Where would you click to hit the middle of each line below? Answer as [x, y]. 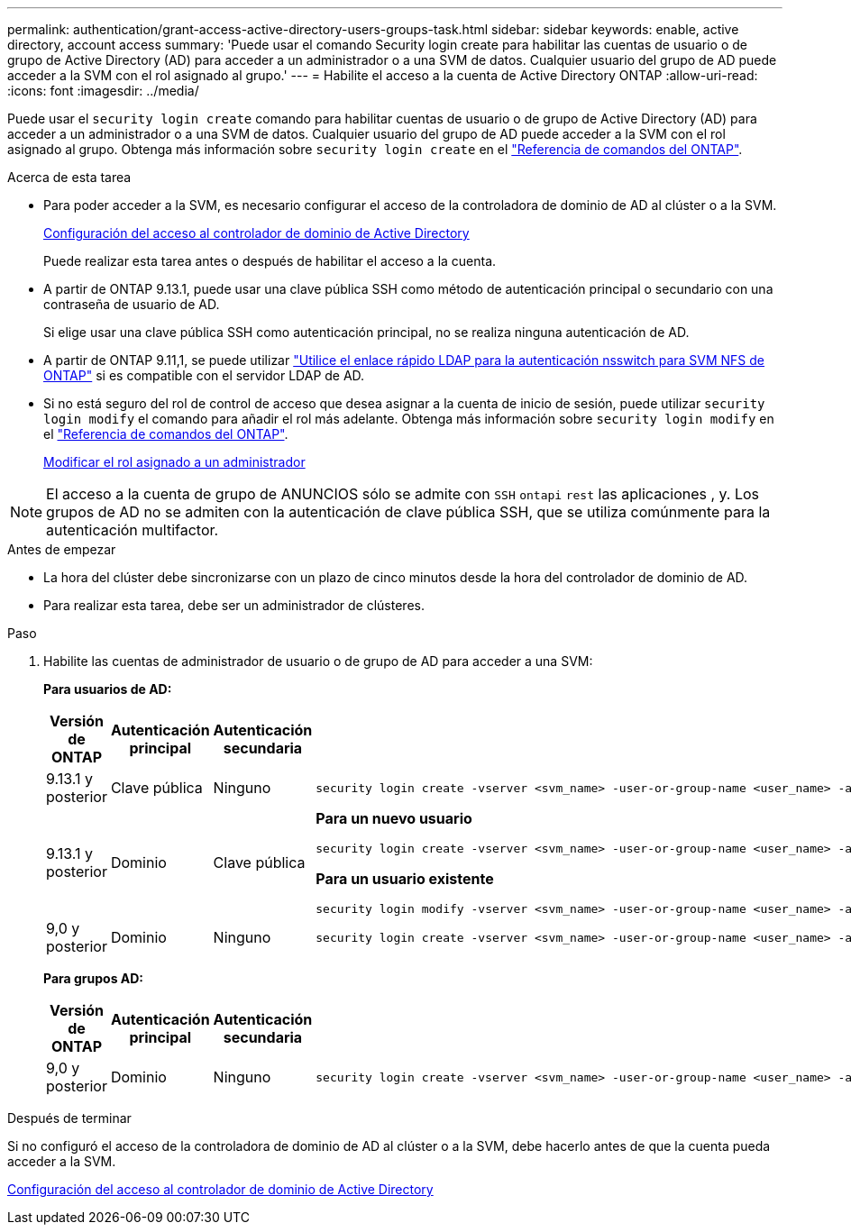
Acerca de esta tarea [69, 177]
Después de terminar [69, 1118]
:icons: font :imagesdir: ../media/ [103, 91]
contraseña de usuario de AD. [132, 304]
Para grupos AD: [94, 978]
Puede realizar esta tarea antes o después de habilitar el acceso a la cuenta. [270, 261]
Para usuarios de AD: [108, 689]
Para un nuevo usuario [394, 818]
